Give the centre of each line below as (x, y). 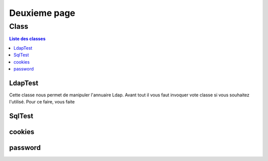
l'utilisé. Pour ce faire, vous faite (42, 102)
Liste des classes (27, 39)
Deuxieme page (42, 13)
